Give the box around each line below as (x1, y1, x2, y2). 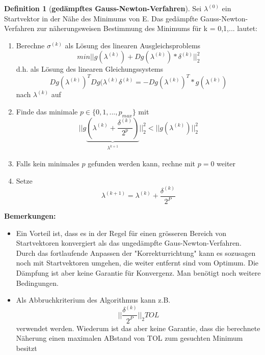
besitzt (16, 342, 37, 353)
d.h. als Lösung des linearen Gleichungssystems (16, 64, 164, 74)
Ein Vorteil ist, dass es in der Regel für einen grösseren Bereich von (16, 227, 227, 238)
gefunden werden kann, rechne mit (88, 158, 196, 169)
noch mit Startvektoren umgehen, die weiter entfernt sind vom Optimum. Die (16, 257, 259, 268)
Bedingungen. (16, 277, 59, 288)
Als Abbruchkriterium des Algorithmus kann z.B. (16, 294, 171, 305)
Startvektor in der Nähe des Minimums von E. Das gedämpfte (4, 13, 198, 23)
